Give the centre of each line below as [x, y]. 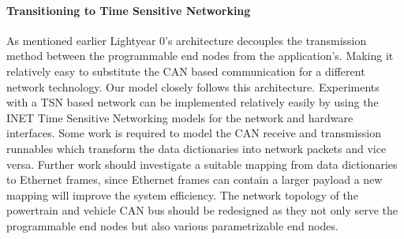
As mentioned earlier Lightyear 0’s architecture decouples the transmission [187, 40]
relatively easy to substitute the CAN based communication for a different [186, 71]
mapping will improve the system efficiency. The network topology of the [182, 194]
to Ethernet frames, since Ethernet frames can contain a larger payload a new [195, 179]
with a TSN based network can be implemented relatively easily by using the [193, 102]
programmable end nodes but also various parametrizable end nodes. [172, 225]
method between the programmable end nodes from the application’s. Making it [200, 56]
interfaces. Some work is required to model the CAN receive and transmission [194, 133]
